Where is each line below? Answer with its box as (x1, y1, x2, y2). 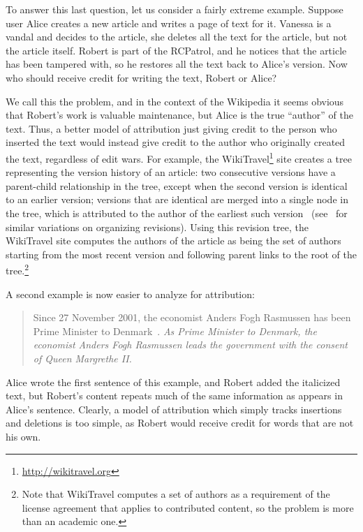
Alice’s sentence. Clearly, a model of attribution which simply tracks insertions (6, 401, 342, 416)
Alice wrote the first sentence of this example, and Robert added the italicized (6, 374, 341, 389)
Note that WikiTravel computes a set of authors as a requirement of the (22, 487, 330, 501)
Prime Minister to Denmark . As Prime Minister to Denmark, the (33, 323, 317, 338)
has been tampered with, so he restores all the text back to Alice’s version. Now (6, 57, 348, 71)
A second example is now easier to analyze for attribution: (6, 286, 255, 301)
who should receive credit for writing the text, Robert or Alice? (6, 70, 277, 84)
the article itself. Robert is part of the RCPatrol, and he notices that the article (6, 43, 347, 57)
